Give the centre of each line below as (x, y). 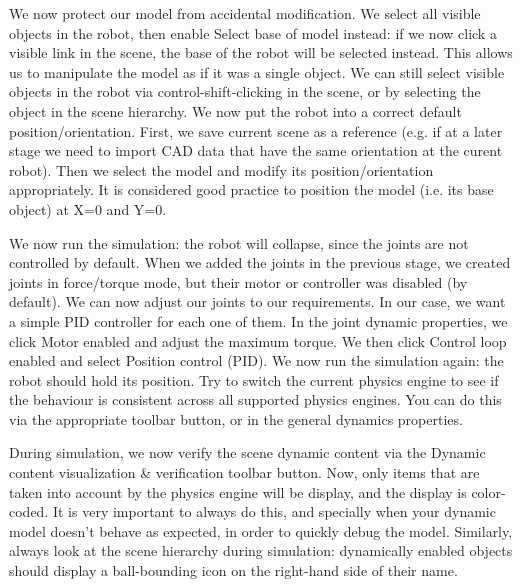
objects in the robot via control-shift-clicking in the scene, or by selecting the (245, 91)
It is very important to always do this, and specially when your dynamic (274, 511)
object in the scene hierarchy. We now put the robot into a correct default (235, 110)
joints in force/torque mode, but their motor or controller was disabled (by (238, 281)
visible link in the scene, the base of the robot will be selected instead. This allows (261, 52)
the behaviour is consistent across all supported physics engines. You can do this (255, 399)
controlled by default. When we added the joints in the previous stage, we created (260, 262)
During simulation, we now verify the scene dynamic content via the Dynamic (247, 452)
